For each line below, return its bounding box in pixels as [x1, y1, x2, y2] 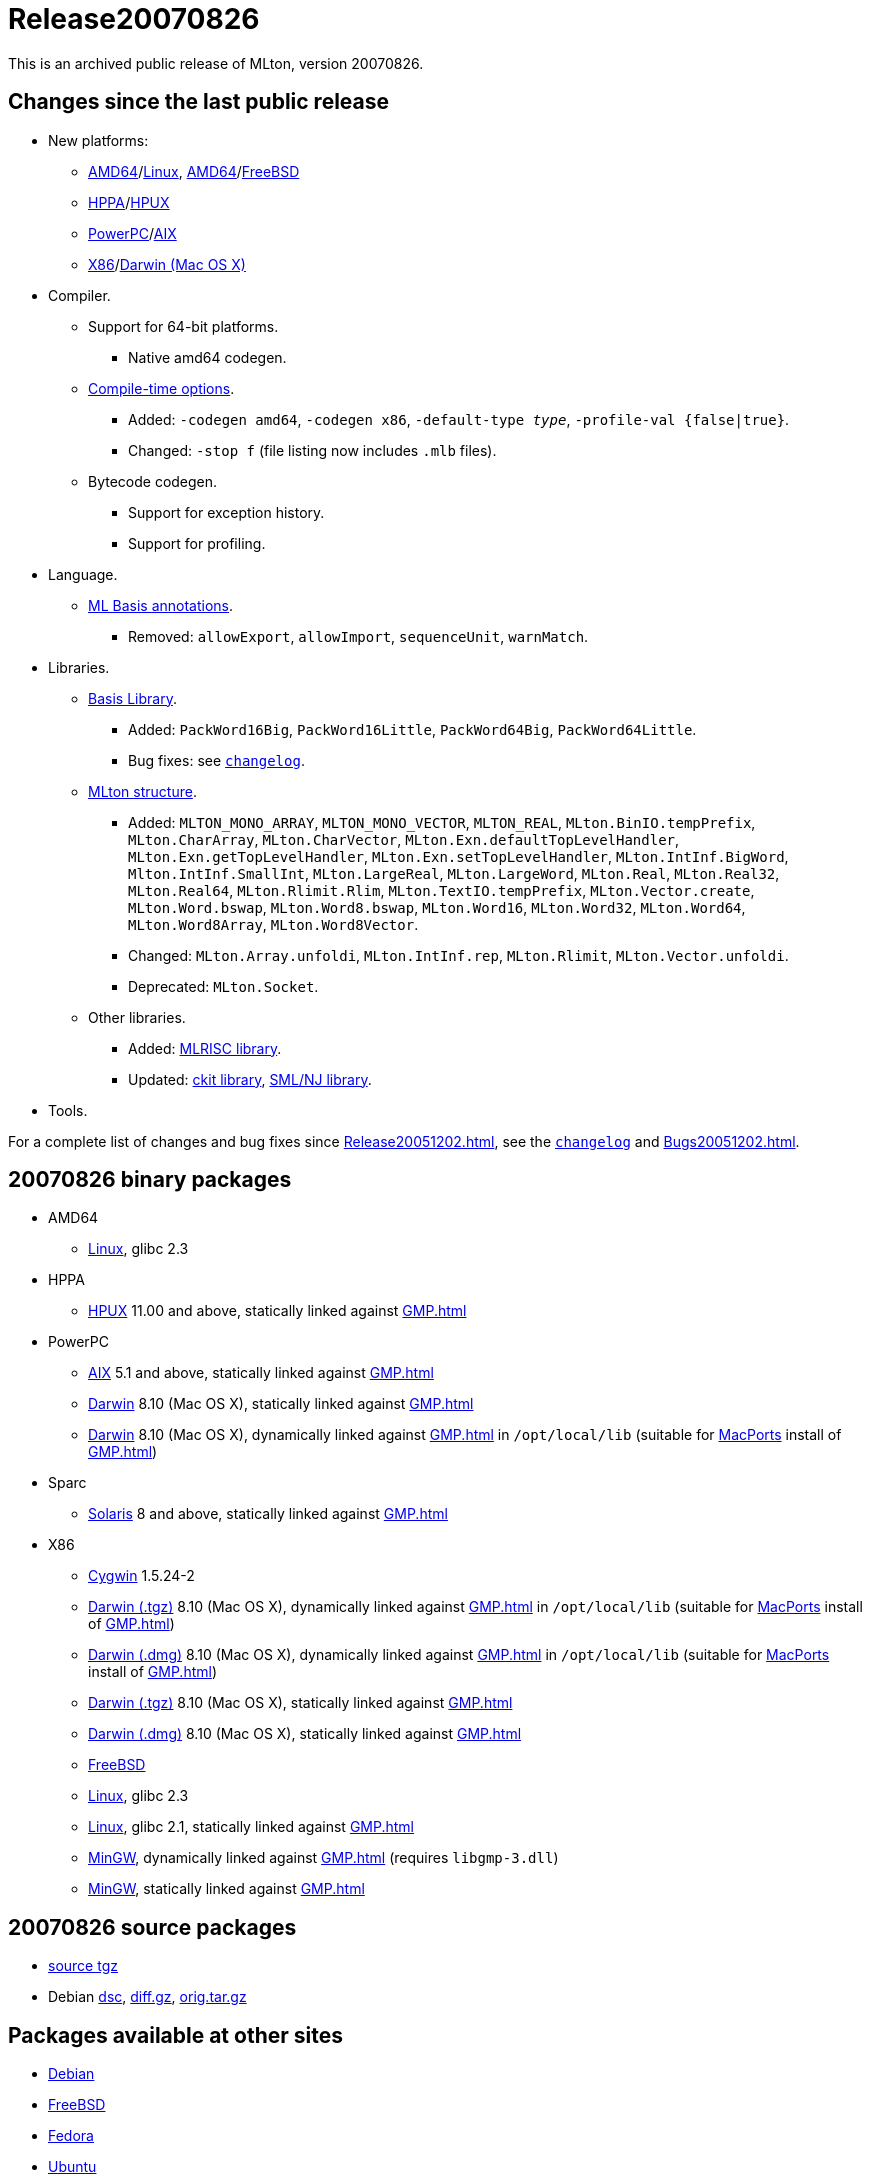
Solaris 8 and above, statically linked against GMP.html [88, 1505, 448, 1523]
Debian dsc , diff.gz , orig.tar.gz [48, 1988, 247, 2006]
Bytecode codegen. [88, 472, 218, 490]
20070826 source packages [8, 1914, 297, 1940]
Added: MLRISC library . [128, 1039, 282, 1057]
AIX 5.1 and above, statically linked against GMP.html [88, 1364, 434, 1382]
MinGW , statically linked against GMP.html [88, 1880, 365, 1898]
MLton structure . [88, 782, 197, 800]
